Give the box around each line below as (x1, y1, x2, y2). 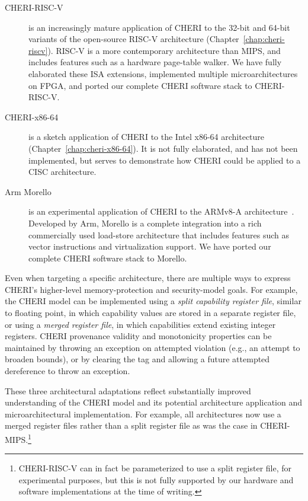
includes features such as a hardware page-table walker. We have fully (28, 56, 282, 68)
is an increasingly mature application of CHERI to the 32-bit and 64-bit (28, 21, 290, 33)
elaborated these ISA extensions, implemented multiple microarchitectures (28, 67, 298, 79)
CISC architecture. (28, 165, 97, 178)
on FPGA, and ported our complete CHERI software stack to (28, 79, 252, 91)
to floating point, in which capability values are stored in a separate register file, (5, 307, 296, 319)
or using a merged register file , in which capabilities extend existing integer (5, 318, 276, 330)
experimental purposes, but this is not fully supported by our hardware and (18, 473, 294, 486)
